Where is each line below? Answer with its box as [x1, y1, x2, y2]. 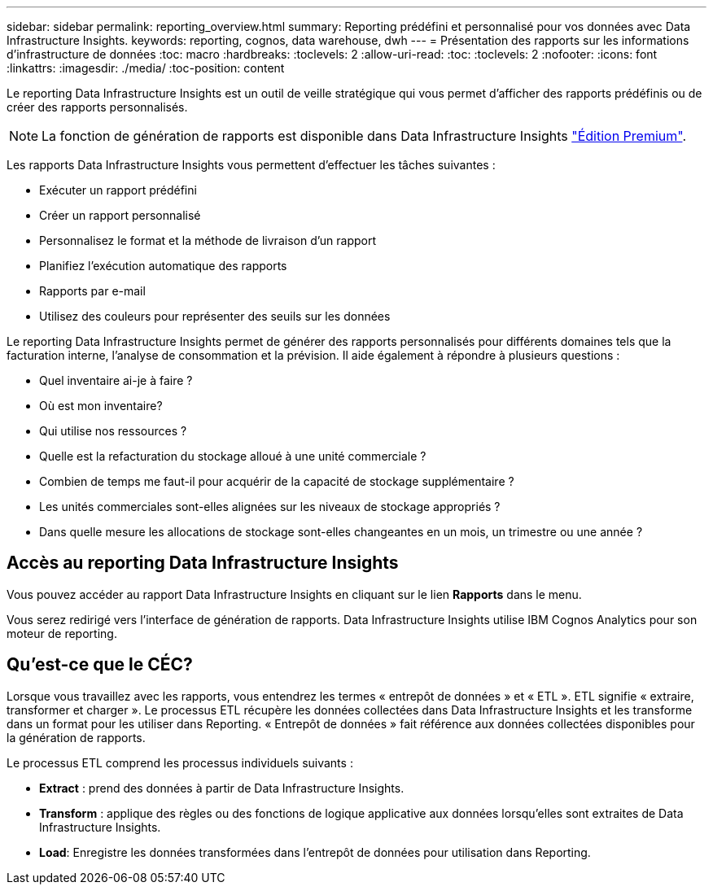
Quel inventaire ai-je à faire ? [39, 373, 193, 387]
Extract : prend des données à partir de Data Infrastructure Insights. [39, 780, 405, 795]
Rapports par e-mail [39, 284, 146, 298]
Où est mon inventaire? [39, 399, 163, 413]
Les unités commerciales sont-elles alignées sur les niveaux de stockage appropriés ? [39, 500, 501, 513]
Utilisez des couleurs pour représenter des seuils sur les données [39, 309, 391, 323]
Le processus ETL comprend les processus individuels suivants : [7, 755, 353, 770]
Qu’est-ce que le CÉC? [7, 654, 193, 675]
